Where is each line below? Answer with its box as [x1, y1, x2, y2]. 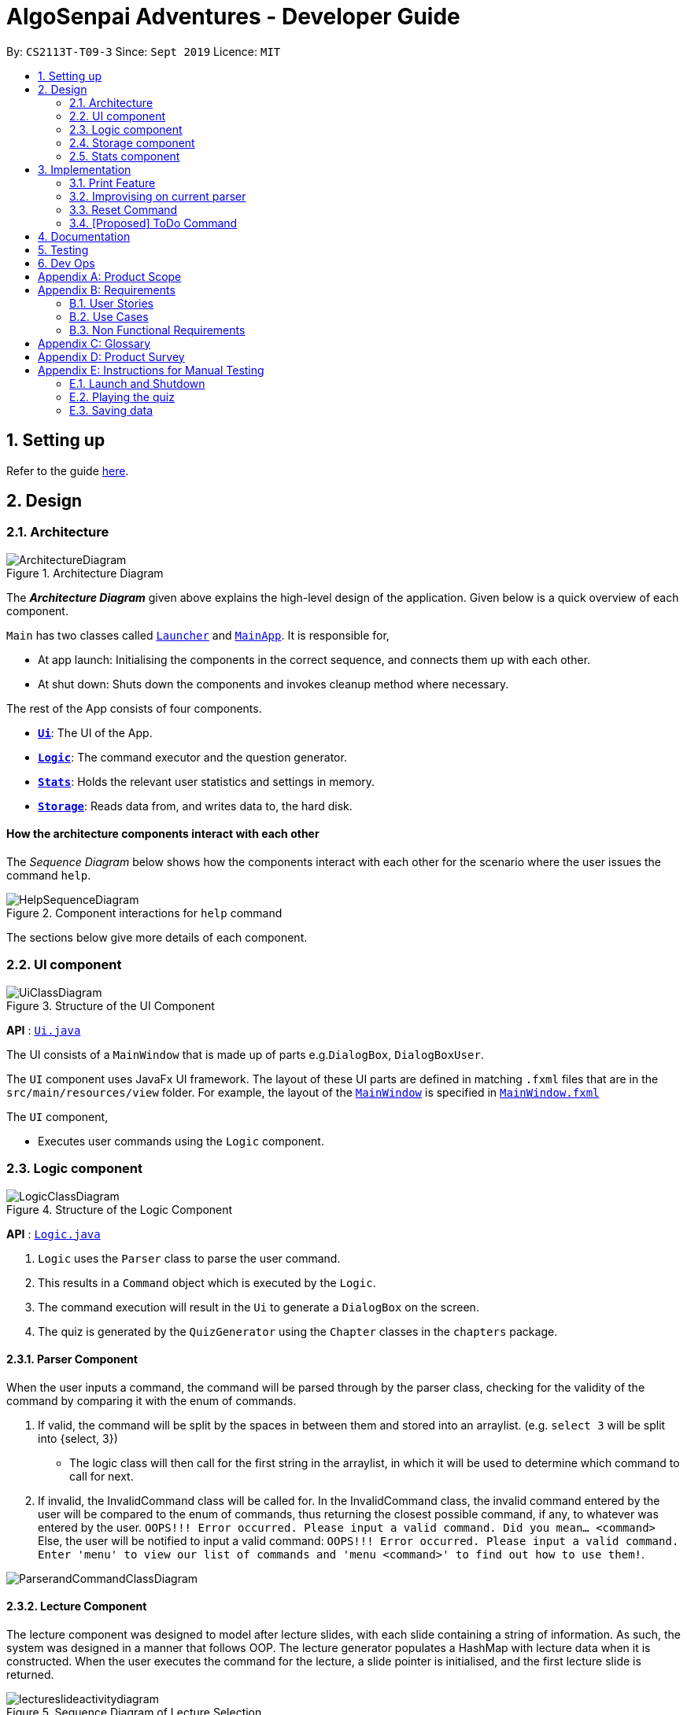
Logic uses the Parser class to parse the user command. [38, 1251, 341, 1265]
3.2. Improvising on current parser [69, 189, 246, 203]
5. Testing [38, 242, 89, 256]
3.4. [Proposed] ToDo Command [69, 216, 238, 230]
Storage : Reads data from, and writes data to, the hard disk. [38, 798, 353, 813]
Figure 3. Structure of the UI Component [6, 998, 215, 1012]
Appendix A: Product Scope [38, 269, 182, 283]
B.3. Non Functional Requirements [69, 323, 246, 337]
